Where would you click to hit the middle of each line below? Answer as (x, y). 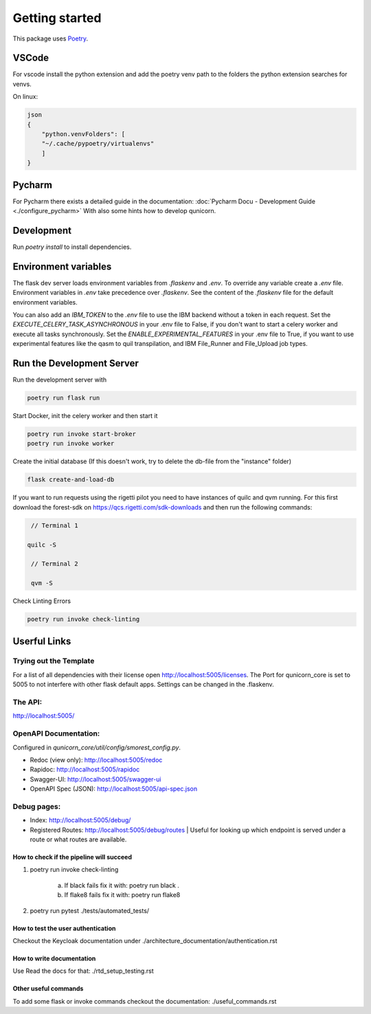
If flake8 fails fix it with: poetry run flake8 (122, 895)
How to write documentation (54, 958)
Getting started (57, 18)
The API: (27, 703)
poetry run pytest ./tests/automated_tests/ (90, 910)
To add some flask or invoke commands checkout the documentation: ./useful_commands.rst (145, 1001)
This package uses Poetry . (50, 38)
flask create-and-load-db (71, 480)
